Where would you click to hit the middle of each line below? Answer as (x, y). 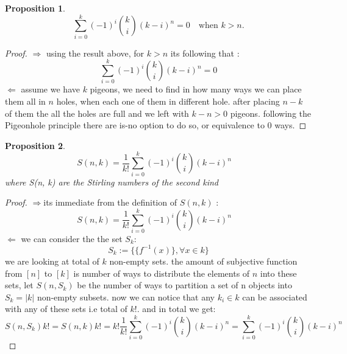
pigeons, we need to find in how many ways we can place (196, 89)
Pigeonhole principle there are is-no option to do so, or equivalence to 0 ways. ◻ (156, 125)
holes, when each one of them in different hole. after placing (168, 101)
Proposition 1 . (35, 8)
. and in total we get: (176, 309)
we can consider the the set (72, 238)
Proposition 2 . (35, 145)
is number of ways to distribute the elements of (162, 273)
